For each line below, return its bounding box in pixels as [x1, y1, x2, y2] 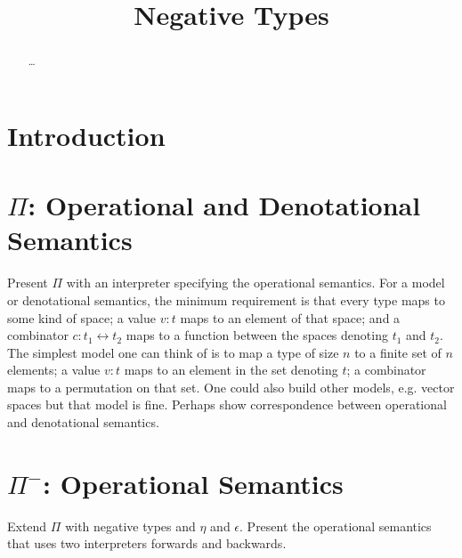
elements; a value [7, 360, 101, 379]
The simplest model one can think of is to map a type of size [7, 343, 339, 361]
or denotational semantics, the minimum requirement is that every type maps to [7, 290, 445, 309]
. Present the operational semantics [239, 516, 432, 535]
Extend [7, 516, 47, 535]
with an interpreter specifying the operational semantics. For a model [66, 273, 445, 292]
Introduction [7, 117, 166, 153]
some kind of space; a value [7, 308, 156, 327]
